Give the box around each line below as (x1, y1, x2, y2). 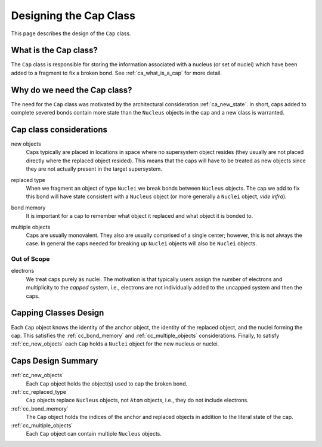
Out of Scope (11, 255, 50, 263)
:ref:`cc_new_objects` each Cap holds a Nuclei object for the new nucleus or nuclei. (11, 340, 219, 347)
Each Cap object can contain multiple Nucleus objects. (26, 430, 162, 437)
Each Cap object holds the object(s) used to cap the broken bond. (26, 380, 188, 387)
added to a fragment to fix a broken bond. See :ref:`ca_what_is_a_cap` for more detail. (11, 69, 222, 76)
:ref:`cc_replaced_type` (11, 389, 68, 396)
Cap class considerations (11, 124, 107, 134)
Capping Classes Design (11, 308, 104, 318)
